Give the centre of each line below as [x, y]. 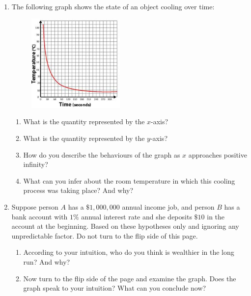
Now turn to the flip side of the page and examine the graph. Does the [130, 278]
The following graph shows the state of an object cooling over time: [113, 6]
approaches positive [218, 154]
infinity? [36, 164]
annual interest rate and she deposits [137, 216]
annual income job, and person [168, 206]
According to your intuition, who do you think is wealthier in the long [129, 252]
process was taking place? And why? [78, 190]
